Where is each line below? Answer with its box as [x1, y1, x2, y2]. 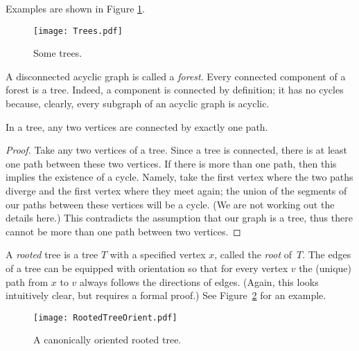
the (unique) [299, 260, 352, 275]
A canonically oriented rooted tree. [33, 332, 182, 347]
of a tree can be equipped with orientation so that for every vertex [6, 260, 288, 275]
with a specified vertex [110, 247, 206, 262]
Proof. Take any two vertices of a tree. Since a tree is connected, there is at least [6, 143, 348, 157]
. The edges [302, 247, 351, 262]
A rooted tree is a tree [6, 247, 98, 262]
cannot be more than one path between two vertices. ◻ [6, 224, 241, 238]
